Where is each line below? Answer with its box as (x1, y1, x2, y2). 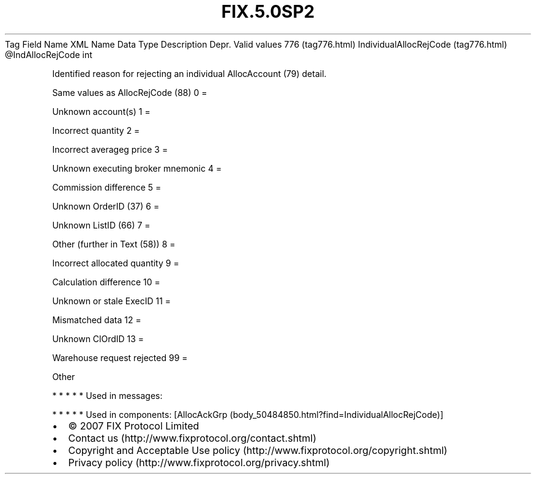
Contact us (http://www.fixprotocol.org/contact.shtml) (68, 431, 317, 444)
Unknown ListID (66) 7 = (52, 219, 151, 230)
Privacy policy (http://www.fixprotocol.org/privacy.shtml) (68, 456, 330, 469)
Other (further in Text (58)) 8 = (52, 238, 176, 249)
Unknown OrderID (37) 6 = (52, 200, 160, 211)
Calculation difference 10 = (52, 276, 160, 287)
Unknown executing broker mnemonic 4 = (52, 163, 222, 174)
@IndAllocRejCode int (5, 49, 92, 60)
